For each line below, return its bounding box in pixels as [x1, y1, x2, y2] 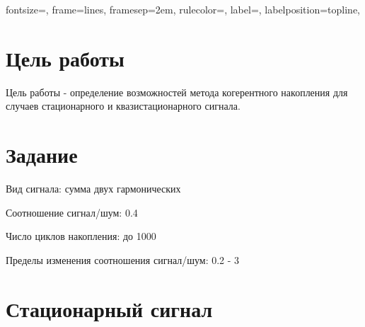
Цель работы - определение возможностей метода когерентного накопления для [6, 84, 348, 99]
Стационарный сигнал [6, 294, 213, 323]
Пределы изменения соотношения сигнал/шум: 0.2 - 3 [6, 252, 240, 267]
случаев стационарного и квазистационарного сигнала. [6, 98, 241, 113]
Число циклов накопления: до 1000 [6, 229, 156, 243]
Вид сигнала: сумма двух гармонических [6, 181, 181, 196]
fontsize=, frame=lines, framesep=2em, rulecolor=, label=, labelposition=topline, [6, 2, 361, 16]
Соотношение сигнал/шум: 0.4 [6, 205, 138, 219]
